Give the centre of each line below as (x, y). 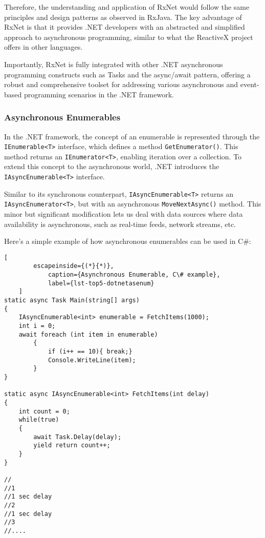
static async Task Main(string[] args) (72, 301)
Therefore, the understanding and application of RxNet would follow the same (127, 7)
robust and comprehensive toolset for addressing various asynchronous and (121, 84)
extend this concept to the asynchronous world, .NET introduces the (112, 166)
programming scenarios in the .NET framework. (99, 94)
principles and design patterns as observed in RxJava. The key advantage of (123, 17)
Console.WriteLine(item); (92, 360)
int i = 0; (37, 326)
